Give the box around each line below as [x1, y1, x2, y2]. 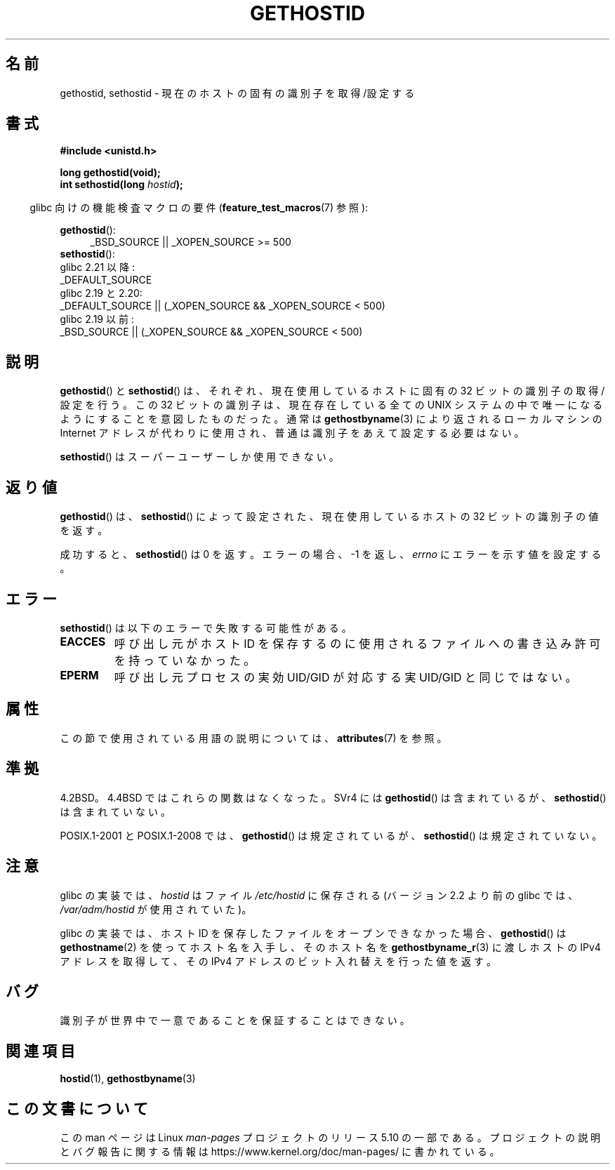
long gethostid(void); [60, 166, 161, 179]
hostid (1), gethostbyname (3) [60, 1072, 196, 1085]
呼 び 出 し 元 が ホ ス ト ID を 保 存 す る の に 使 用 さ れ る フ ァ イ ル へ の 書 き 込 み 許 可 [114, 636, 601, 651]
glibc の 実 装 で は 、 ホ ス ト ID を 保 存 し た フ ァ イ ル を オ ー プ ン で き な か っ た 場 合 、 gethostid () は [60, 926, 567, 939]
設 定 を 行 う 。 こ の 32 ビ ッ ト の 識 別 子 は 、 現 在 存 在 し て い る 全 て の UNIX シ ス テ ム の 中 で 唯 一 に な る [60, 399, 603, 411]
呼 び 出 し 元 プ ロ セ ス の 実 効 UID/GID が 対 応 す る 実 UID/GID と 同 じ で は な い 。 [114, 670, 577, 684]
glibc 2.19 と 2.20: [60, 287, 143, 300]
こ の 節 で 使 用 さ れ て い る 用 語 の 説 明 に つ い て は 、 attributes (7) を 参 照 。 [60, 731, 447, 744]
